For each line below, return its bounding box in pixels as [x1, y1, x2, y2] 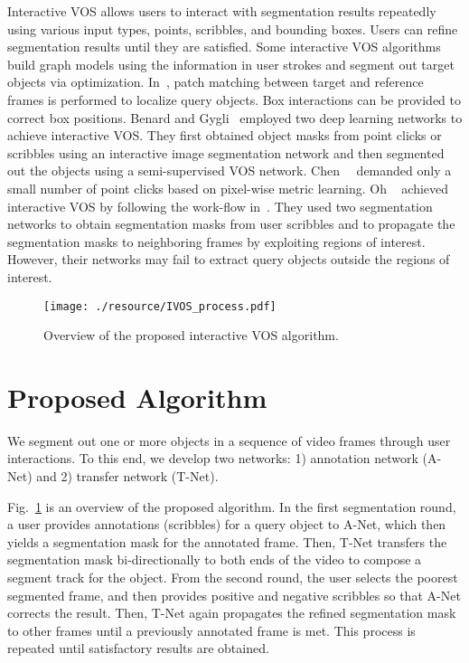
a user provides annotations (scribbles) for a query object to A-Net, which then [7, 515, 446, 534]
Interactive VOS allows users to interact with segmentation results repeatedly [7, 2, 436, 20]
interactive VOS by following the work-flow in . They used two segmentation [7, 196, 433, 215]
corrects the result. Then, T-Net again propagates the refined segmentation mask [7, 603, 456, 622]
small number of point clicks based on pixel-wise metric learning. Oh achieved [7, 178, 449, 197]
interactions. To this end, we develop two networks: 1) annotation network [7, 449, 418, 468]
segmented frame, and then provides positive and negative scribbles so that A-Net [7, 585, 461, 604]
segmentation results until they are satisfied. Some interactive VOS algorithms [7, 37, 441, 56]
